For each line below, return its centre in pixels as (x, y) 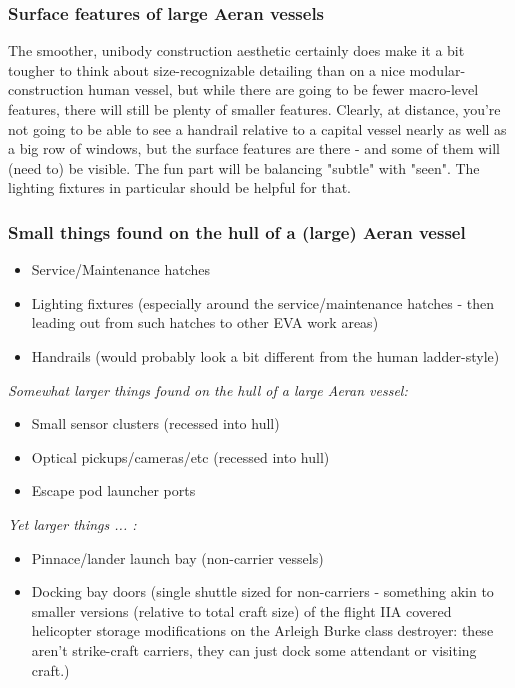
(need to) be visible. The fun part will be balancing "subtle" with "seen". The (244, 167)
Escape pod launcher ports (113, 490)
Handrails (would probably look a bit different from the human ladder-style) (265, 355)
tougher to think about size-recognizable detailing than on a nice (206, 69)
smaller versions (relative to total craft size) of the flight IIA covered (241, 610)
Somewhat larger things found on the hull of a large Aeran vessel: (208, 389)
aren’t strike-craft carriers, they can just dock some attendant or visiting (254, 649)
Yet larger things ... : (72, 523)
